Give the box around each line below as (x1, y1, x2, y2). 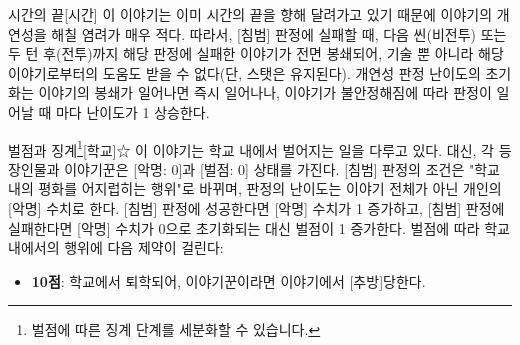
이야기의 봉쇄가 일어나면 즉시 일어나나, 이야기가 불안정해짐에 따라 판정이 (38, 82, 492, 103)
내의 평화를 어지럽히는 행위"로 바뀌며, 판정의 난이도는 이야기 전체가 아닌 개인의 (8, 178, 502, 199)
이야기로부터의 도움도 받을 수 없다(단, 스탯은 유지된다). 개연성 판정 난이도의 (8, 62, 481, 83)
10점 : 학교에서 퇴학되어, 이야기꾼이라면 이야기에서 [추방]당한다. (31, 270, 426, 291)
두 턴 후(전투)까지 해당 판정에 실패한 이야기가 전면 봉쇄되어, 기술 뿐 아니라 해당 (8, 43, 504, 64)
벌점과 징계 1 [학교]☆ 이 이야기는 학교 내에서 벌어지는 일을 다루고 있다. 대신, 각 (8, 136, 494, 160)
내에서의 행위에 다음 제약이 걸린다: (8, 237, 224, 258)
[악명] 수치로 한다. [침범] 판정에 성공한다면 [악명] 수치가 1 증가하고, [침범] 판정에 (8, 198, 505, 218)
